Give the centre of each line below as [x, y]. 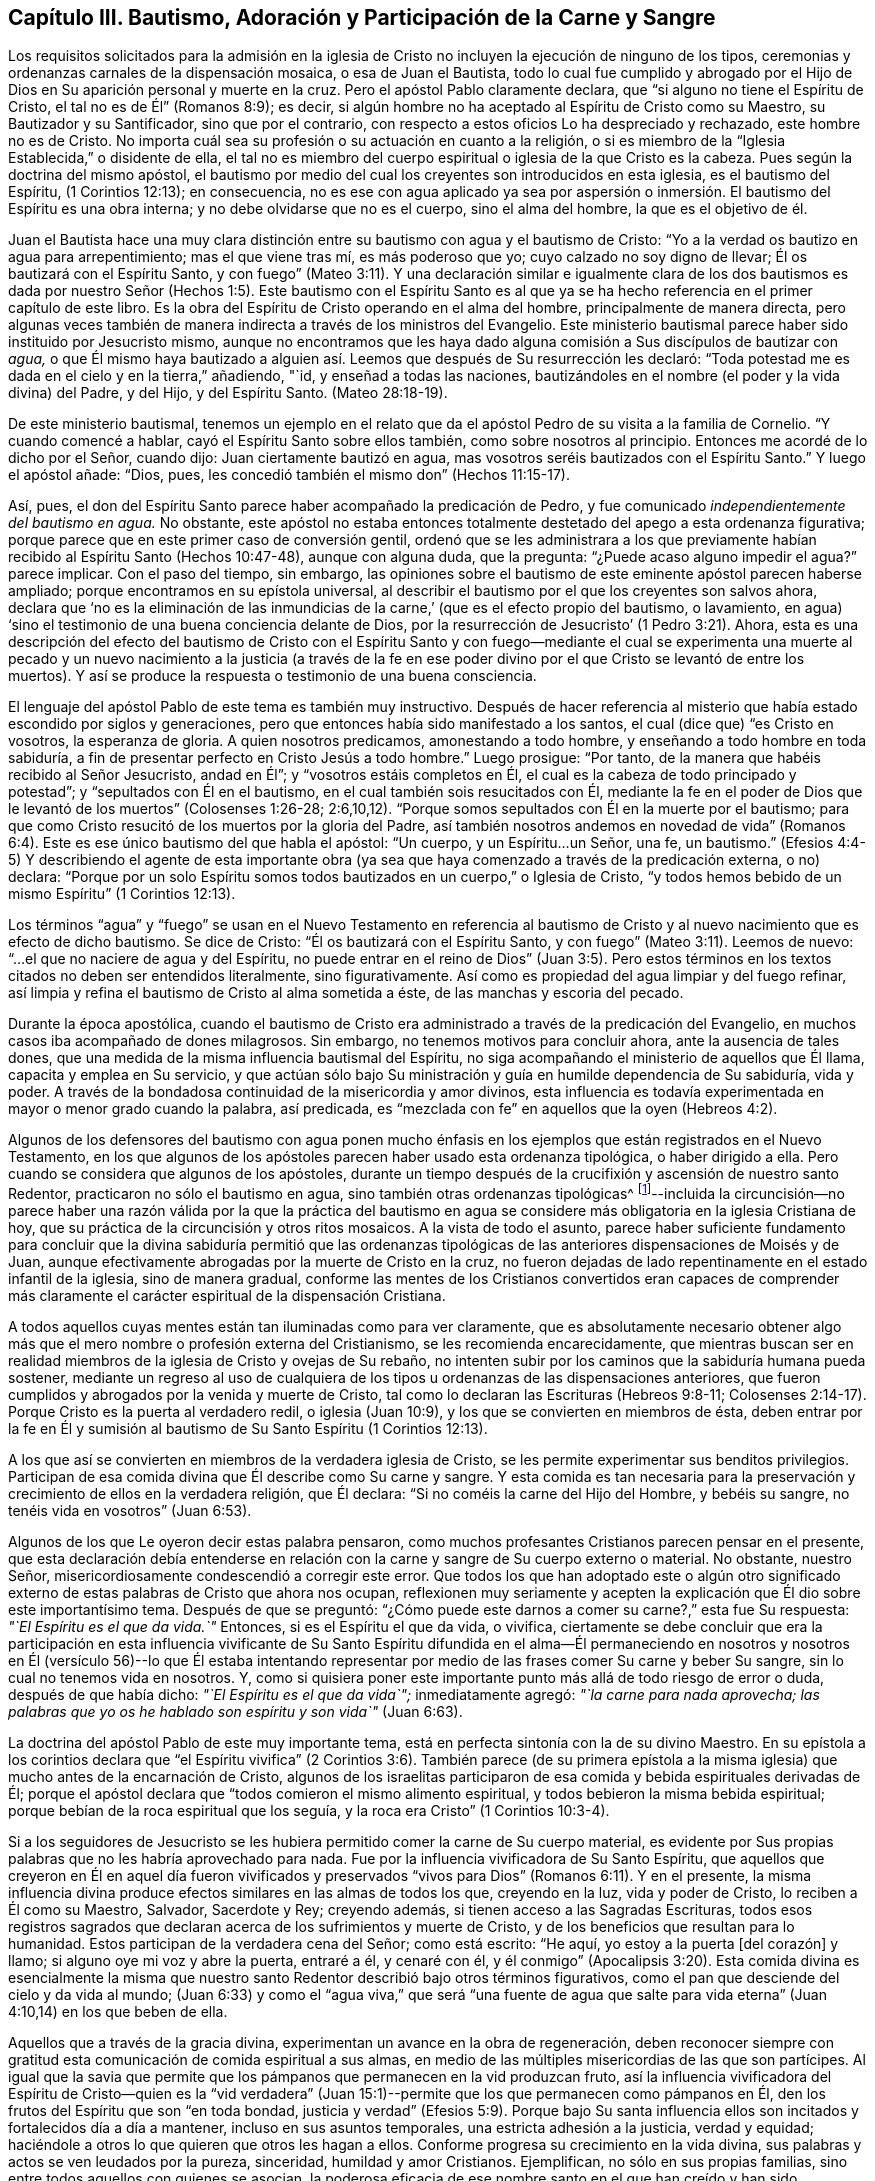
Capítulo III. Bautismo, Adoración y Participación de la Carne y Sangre [362, 17]
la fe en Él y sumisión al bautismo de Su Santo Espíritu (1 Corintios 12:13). [248, 1429]
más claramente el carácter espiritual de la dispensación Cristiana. [227, 1296]
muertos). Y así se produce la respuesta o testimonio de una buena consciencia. [272, 676]
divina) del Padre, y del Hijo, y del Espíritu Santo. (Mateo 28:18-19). [228, 393]
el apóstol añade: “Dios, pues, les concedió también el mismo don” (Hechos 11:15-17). [289, 475]
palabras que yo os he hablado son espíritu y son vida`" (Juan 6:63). [235, 1712]
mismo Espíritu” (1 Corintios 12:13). [122, 894]
